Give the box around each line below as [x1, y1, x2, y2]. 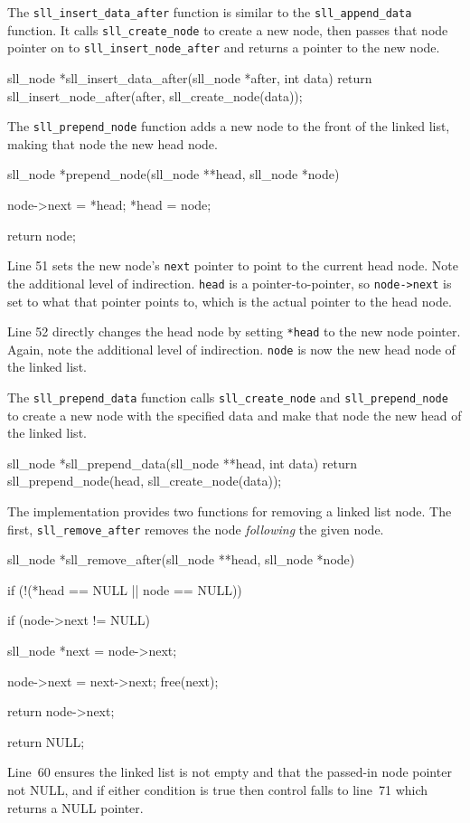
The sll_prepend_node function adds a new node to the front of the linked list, [7, 117, 450, 136]
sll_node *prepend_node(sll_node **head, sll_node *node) [7, 165, 340, 184]
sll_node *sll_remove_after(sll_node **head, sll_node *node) [7, 550, 355, 569]
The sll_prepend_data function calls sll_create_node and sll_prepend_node [7, 388, 448, 406]
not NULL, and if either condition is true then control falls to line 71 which [7, 780, 428, 799]
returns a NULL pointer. [7, 798, 144, 817]
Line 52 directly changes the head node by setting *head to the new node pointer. [7, 322, 461, 341]
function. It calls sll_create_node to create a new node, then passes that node [7, 20, 448, 39]
